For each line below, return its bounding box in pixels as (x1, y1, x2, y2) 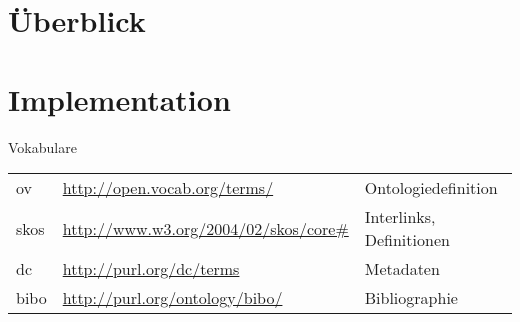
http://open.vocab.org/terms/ (62, 176, 274, 200)
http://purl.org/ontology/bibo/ (62, 286, 283, 310)
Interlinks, (364, 205, 436, 229)
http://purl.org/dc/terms (62, 257, 240, 281)
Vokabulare (8, 136, 77, 157)
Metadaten (364, 257, 440, 281)
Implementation (8, 78, 231, 119)
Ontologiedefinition (364, 176, 498, 200)
